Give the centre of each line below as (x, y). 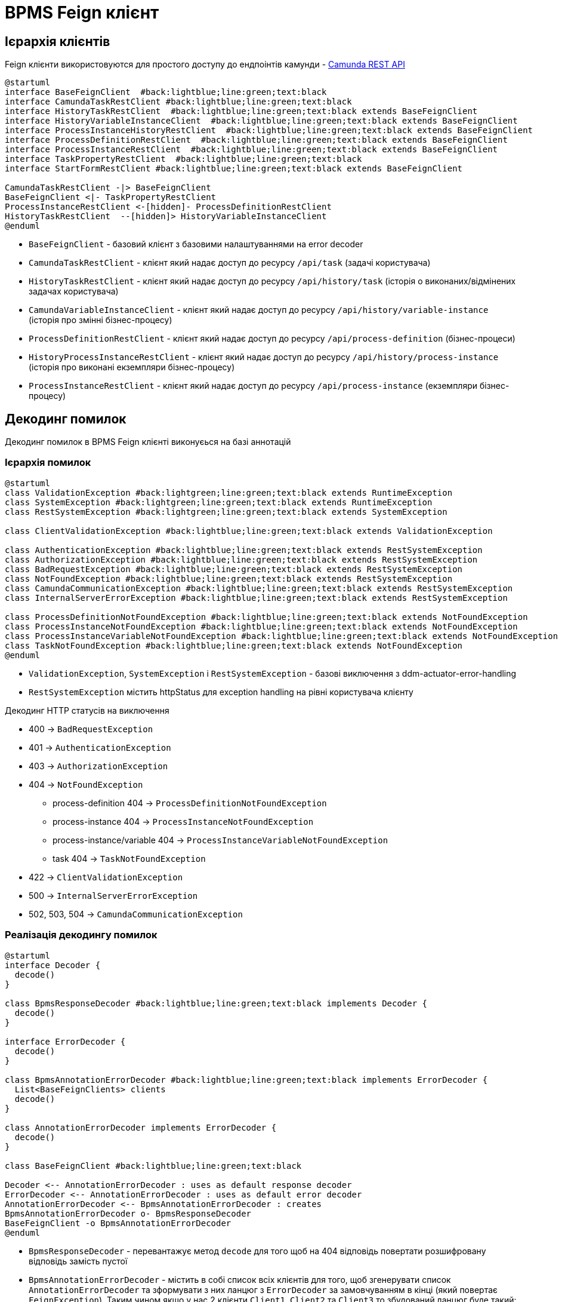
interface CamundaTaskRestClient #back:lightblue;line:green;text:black (178, 102)
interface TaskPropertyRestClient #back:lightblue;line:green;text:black (183, 159)
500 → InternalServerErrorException (113, 895)
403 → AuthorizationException (98, 766)
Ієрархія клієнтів (58, 41)
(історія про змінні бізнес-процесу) (101, 320)
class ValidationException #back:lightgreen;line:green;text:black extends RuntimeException (229, 492)
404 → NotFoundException (86, 784)
